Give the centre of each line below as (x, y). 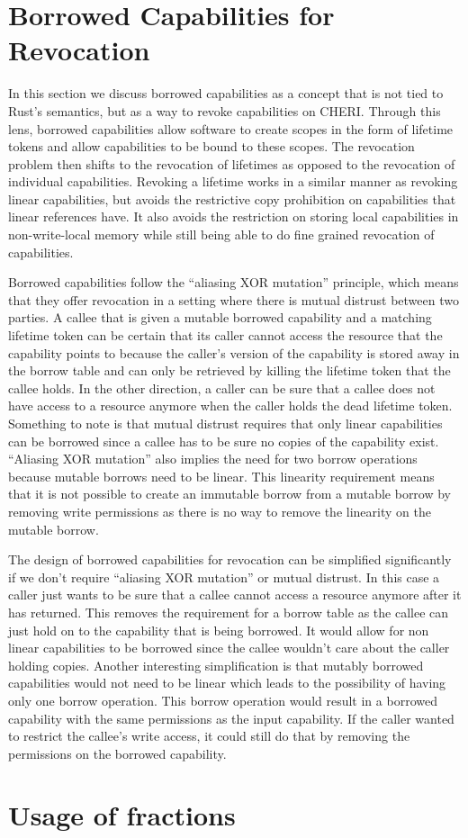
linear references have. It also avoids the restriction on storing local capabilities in (234, 216)
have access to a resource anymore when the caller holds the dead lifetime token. (230, 405)
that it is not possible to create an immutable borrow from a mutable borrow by (230, 494)
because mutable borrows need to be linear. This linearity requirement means (221, 476)
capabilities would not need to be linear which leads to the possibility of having (227, 683)
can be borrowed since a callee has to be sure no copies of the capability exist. (224, 441)
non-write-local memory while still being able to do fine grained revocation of (221, 234)
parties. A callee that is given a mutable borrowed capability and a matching (220, 317)
